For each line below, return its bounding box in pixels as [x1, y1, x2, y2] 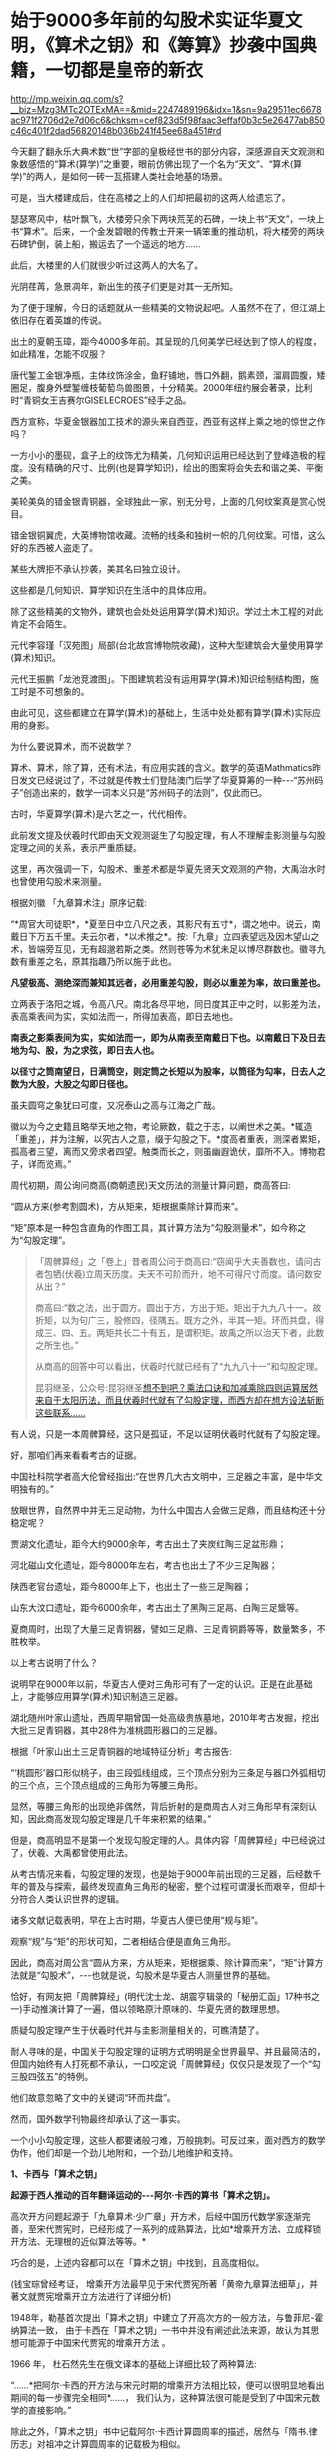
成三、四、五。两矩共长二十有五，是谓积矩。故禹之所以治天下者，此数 [34, 1326, 325, 1338]
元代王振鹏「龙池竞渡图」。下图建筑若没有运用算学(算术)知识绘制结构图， [10, 672, 311, 685]
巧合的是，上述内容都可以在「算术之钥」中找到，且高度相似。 [10, 2256, 265, 2268]
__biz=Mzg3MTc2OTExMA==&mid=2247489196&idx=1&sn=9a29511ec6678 [10, 103, 322, 115]
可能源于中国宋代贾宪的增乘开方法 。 [18, 2336, 171, 2348]
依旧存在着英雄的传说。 [10, 314, 107, 326]
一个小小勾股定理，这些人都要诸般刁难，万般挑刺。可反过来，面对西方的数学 [10, 2134, 326, 2146]
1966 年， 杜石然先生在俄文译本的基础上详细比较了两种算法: [10, 2357, 257, 2370]
